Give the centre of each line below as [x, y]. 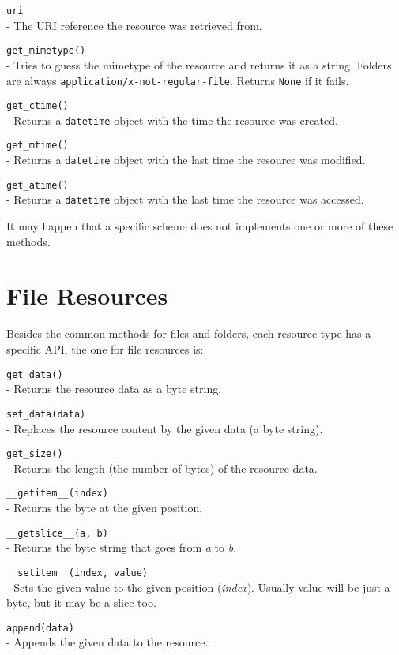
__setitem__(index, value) [77, 573]
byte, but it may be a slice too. [81, 603]
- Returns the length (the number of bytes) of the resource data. [162, 468]
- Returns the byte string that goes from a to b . [122, 547]
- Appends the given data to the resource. [107, 642]
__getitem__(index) [57, 494]
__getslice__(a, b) [57, 533]
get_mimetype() [46, 51]
